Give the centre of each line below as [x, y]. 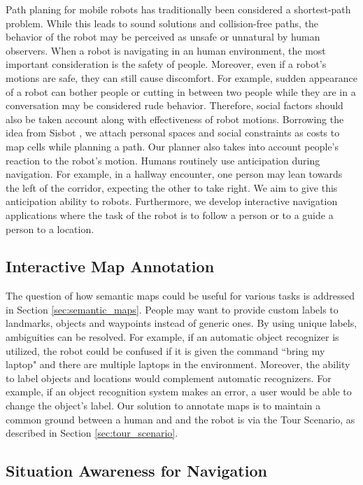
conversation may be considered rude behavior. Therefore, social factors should [175, 105]
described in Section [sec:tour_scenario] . [92, 433]
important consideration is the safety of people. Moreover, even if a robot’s [166, 64]
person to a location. [50, 229]
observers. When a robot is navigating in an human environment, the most [166, 50]
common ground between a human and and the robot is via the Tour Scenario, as [180, 419]
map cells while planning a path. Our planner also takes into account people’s [172, 146]
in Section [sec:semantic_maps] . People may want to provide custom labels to [172, 309]
